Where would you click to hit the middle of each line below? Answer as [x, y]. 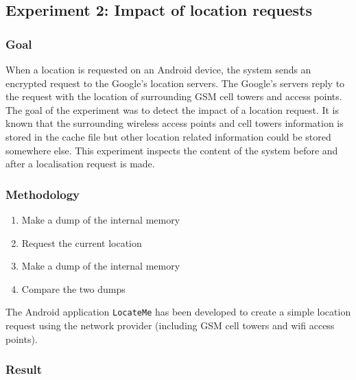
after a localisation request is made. [80, 164]
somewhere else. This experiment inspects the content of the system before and [172, 150]
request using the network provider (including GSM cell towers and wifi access [170, 325]
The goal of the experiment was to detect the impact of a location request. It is [172, 109]
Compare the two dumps [73, 288]
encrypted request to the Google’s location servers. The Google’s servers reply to [175, 83]
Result [24, 369]
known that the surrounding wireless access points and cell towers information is [175, 123]
